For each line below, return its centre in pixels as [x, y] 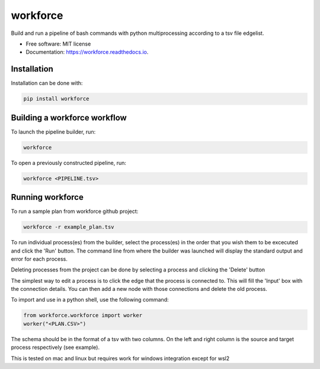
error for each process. [39, 259]
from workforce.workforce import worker [83, 315]
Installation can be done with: [47, 83]
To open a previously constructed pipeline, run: [69, 163]
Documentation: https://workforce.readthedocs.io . [87, 52]
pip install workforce [56, 99]
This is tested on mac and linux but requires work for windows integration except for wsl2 [120, 358]
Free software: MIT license [58, 44]
